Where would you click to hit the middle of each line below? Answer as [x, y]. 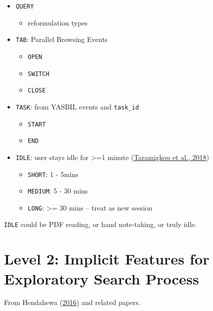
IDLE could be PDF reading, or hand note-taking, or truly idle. [100, 224]
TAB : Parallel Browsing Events [62, 39]
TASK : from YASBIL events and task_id [77, 106]
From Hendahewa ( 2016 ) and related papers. [72, 302]
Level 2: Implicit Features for [107, 259]
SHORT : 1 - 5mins [53, 174]
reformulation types [58, 22]
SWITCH [38, 74]
